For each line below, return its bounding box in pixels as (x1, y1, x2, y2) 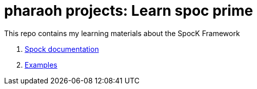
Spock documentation (25, 44, 99, 53)
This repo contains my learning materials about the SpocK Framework (4, 28, 240, 38)
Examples (25, 60, 57, 69)
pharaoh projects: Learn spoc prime (4, 2, 253, 19)
